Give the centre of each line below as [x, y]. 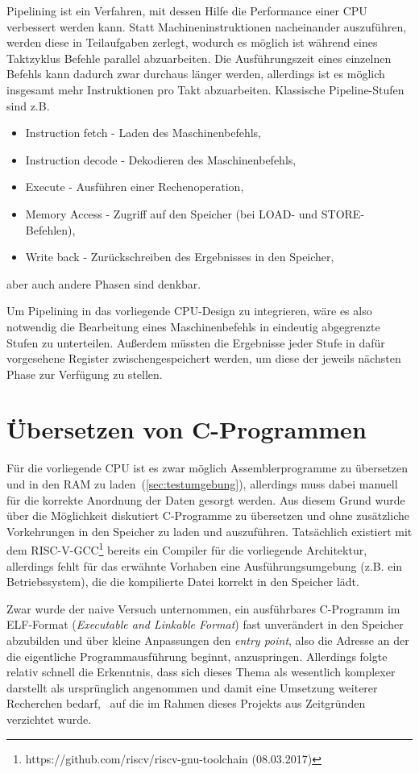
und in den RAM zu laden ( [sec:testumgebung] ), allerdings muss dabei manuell [202, 484]
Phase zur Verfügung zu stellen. [85, 374]
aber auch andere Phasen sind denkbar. [104, 283]
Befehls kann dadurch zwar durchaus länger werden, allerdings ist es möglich [196, 74]
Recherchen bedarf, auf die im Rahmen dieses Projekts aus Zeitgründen [186, 703]
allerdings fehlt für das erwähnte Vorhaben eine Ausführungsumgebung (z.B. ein [205, 565]
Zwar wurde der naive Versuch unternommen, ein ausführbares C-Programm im [203, 608]
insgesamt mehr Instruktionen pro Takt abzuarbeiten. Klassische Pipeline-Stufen [205, 89]
